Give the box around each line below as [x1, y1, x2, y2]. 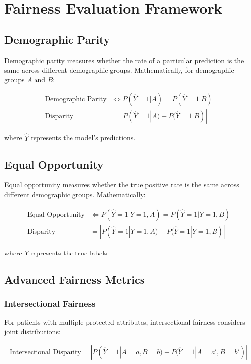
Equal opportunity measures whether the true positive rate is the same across [4, 180, 239, 190]
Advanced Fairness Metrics [4, 271, 145, 287]
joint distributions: [4, 326, 61, 336]
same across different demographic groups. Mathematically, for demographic [4, 65, 234, 75]
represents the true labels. [31, 247, 109, 257]
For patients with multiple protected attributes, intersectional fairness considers [4, 317, 245, 327]
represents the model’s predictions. [31, 132, 136, 143]
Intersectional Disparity [10, 349, 81, 356]
